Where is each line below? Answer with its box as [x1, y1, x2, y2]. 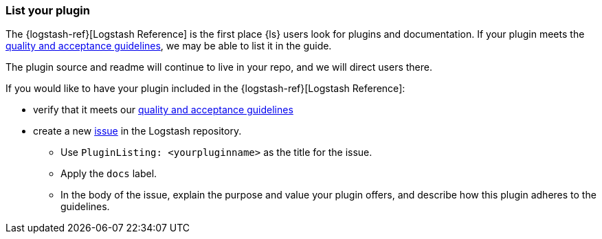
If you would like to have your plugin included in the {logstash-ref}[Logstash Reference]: [5, 82, 405, 95]
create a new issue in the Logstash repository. [33, 125, 242, 137]
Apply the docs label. [60, 168, 157, 180]
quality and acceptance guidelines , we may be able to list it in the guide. [5, 40, 332, 52]
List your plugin [5, 3, 90, 17]
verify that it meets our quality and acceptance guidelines [33, 104, 293, 116]
